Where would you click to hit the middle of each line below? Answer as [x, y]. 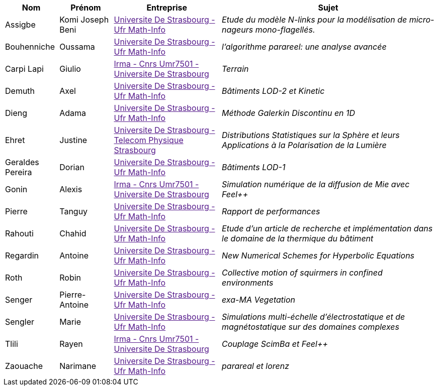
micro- [422, 20]
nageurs [238, 30]
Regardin [22, 255]
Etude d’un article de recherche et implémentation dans [327, 228]
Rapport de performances [271, 211]
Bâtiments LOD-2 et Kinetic [273, 91]
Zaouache [24, 366]
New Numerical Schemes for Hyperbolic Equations [318, 255]
